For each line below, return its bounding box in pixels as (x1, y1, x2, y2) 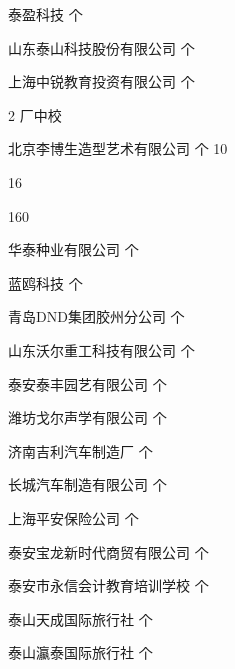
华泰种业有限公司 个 (8, 239, 139, 260)
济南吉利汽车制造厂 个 (8, 440, 153, 461)
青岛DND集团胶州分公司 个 (8, 306, 185, 327)
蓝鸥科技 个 (8, 272, 83, 293)
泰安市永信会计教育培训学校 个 (8, 575, 209, 596)
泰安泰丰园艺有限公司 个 (8, 373, 167, 394)
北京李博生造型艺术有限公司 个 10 (8, 138, 228, 159)
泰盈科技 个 (8, 4, 83, 24)
